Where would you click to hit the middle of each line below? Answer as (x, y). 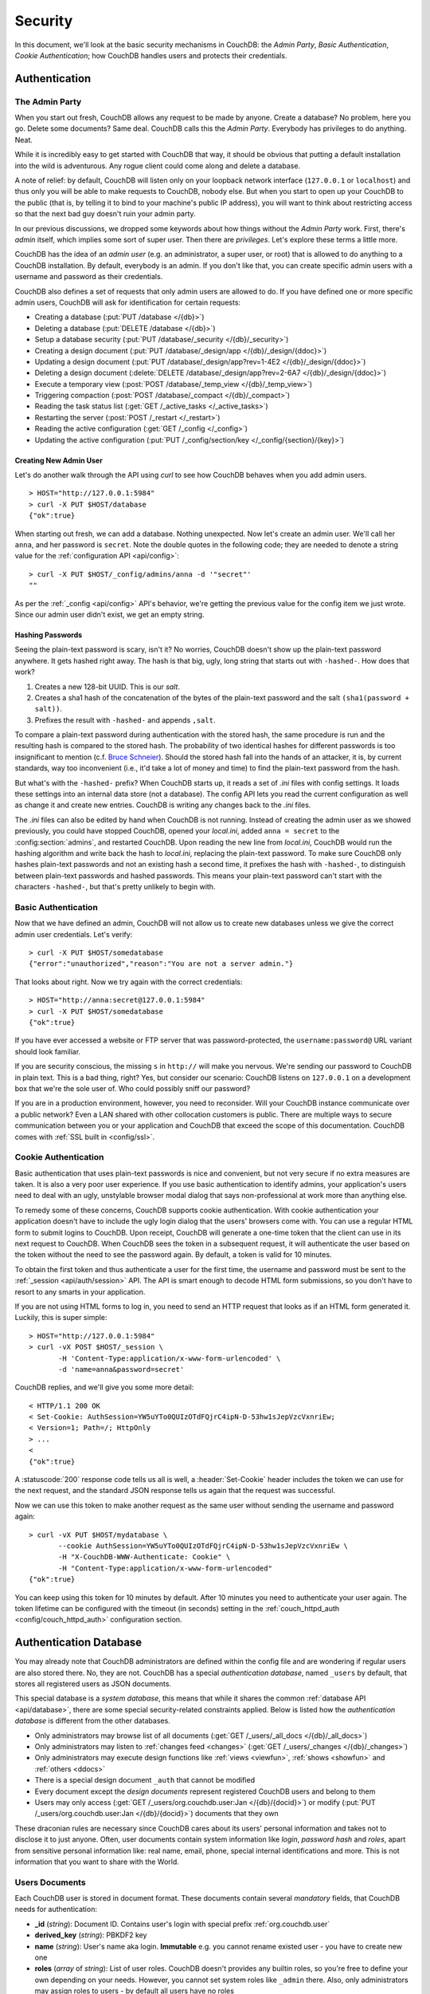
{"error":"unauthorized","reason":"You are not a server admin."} (161, 964)
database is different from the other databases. (92, 1721)
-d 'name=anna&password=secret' (121, 1369)
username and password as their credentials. (89, 277)
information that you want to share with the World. (97, 1862)
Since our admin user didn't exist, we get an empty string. (109, 614)
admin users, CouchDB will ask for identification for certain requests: (128, 302)
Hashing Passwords (49, 635)
